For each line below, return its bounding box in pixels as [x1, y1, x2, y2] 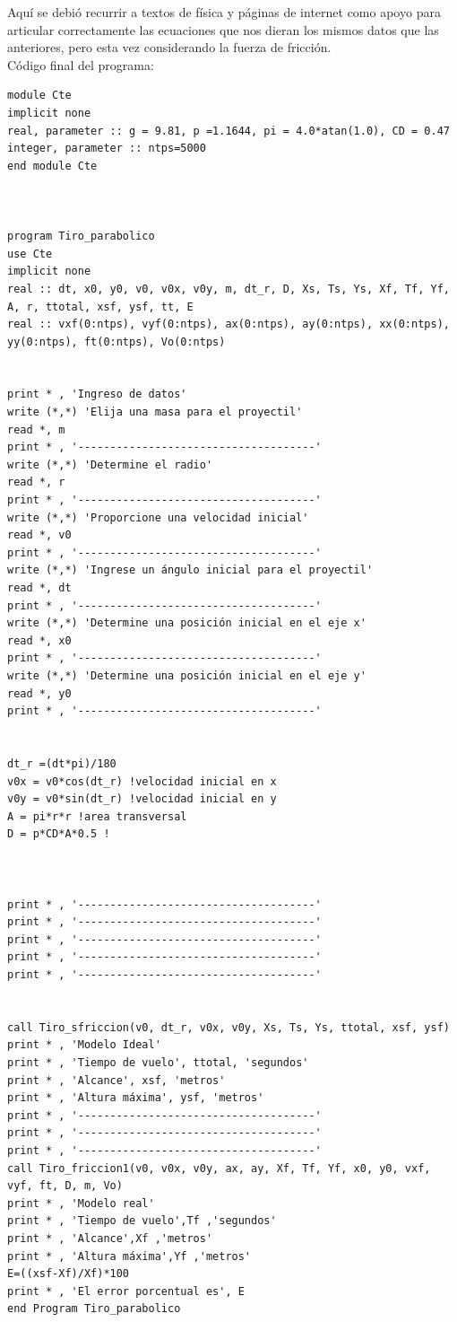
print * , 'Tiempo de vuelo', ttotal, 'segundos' [7, 1056, 309, 1070]
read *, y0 [7, 687, 72, 700]
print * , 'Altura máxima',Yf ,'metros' [7, 1249, 252, 1263]
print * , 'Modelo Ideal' [7, 1038, 161, 1052]
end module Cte [7, 159, 98, 172]
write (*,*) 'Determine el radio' [7, 458, 213, 471]
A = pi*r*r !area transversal [7, 810, 187, 823]
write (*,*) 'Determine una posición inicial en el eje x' [7, 617, 366, 630]
